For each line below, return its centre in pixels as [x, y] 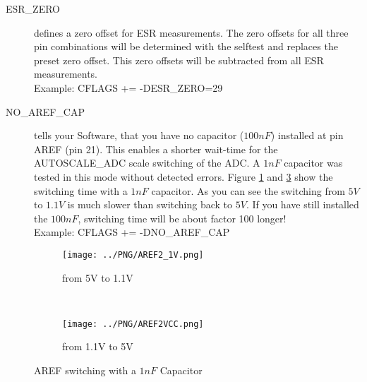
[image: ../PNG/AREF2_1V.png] [133, 255]
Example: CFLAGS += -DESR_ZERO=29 [128, 87]
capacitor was [313, 163]
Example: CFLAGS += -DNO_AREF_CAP [132, 232]
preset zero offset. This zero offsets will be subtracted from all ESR [179, 60]
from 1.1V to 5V [98, 346]
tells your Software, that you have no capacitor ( [139, 135]
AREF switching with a [85, 370]
